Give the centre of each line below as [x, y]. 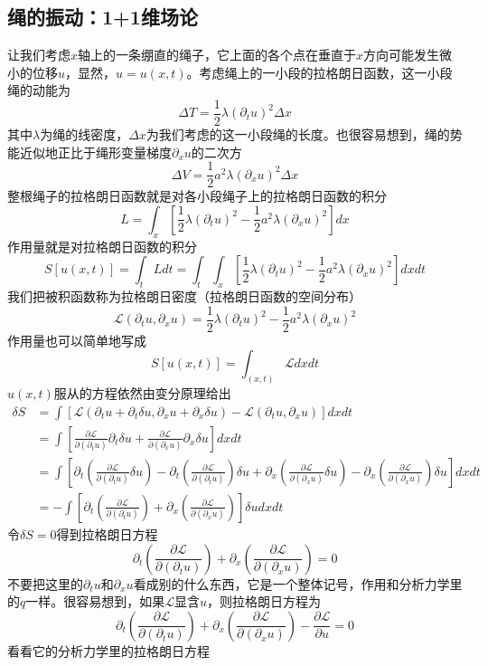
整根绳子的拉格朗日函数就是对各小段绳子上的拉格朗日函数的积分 [197, 196]
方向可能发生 [402, 55]
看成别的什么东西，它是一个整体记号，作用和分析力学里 [298, 583]
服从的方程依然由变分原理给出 [142, 393]
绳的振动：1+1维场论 [103, 17]
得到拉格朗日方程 [107, 533]
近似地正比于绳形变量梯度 [95, 152]
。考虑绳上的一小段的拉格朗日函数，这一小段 [319, 72]
